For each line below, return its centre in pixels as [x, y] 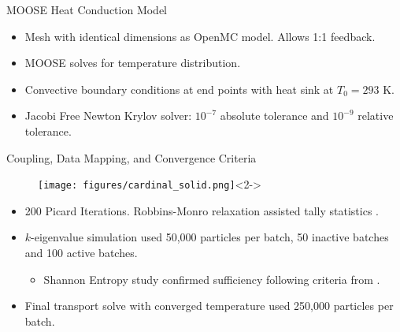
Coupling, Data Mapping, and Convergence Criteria [131, 157]
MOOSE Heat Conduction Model [87, 9]
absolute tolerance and [274, 116]
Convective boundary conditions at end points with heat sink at [179, 89]
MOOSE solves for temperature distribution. [133, 63]
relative [376, 116]
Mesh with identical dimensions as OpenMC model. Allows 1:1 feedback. [200, 36]
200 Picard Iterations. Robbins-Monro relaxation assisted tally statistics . [202, 210]
